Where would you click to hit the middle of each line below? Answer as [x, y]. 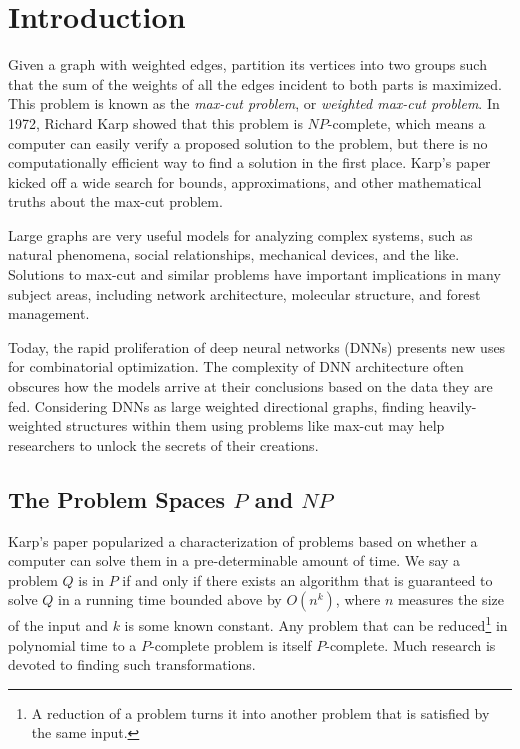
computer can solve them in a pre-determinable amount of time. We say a [234, 560]
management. [49, 313]
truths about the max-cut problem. [115, 201]
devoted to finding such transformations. [132, 664]
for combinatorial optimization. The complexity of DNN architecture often [236, 366]
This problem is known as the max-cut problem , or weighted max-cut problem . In [254, 103]
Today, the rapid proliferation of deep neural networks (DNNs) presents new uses [257, 346]
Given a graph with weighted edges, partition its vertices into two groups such [247, 64]
